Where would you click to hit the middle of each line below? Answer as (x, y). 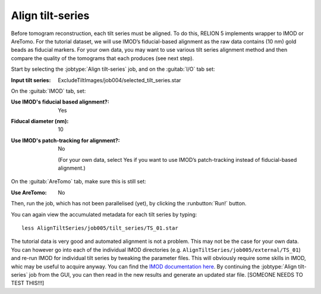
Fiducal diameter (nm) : (40, 121)
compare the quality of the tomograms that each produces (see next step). (103, 58)
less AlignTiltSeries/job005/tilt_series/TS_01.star (100, 228)
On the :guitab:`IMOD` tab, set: (48, 91)
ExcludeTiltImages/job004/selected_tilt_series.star (119, 80)
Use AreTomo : (29, 192)
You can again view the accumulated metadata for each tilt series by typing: (104, 214)
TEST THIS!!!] (28, 283)
